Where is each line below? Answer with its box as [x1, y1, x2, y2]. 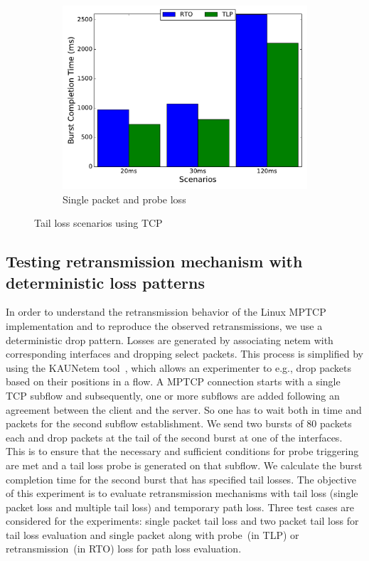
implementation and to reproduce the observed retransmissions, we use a [6, 318, 323, 333]
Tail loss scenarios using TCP [34, 215, 163, 230]
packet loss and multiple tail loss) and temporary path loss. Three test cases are [6, 499, 355, 514]
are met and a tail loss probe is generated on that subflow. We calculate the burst [6, 457, 363, 472]
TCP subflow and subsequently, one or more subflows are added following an [6, 388, 340, 402]
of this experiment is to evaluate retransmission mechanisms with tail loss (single [6, 486, 358, 501]
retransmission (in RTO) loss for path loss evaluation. [6, 541, 242, 556]
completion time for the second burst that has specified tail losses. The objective [6, 471, 356, 486]
